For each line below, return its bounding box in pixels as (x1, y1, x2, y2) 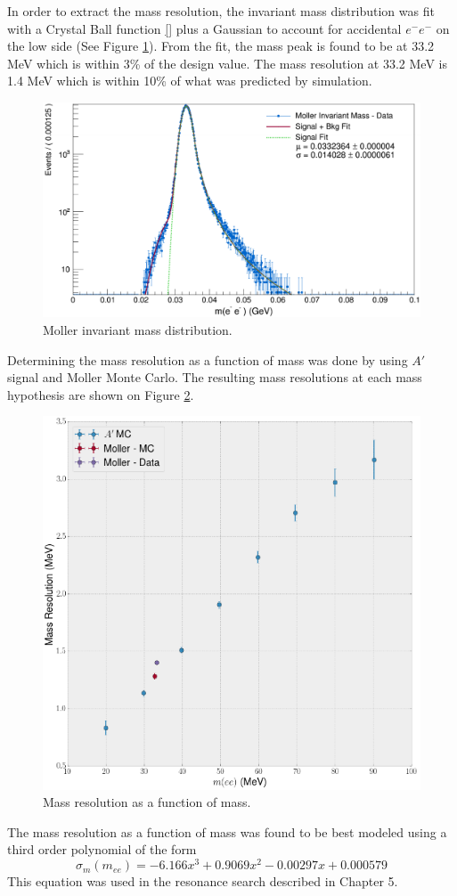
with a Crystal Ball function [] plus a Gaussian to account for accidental (7, 19, 402, 37)
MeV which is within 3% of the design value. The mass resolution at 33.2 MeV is (7, 53, 447, 72)
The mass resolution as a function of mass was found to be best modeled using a (7, 822, 447, 841)
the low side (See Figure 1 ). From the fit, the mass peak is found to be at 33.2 (7, 37, 435, 55)
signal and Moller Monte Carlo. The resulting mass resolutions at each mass (7, 368, 422, 387)
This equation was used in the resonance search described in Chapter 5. (7, 872, 398, 891)
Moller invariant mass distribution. (43, 320, 233, 338)
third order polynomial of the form (7, 840, 197, 859)
